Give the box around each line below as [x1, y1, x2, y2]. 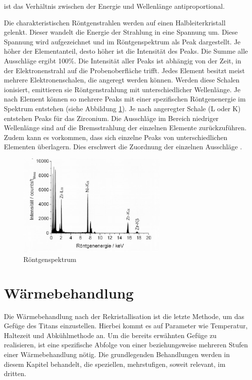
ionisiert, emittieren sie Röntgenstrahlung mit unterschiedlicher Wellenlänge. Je [4, 84, 241, 94]
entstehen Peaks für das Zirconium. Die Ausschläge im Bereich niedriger [4, 113, 219, 123]
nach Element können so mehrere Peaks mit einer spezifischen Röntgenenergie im [4, 94, 246, 104]
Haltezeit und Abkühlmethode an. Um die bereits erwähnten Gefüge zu [4, 330, 216, 340]
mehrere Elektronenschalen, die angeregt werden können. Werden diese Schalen [4, 75, 240, 85]
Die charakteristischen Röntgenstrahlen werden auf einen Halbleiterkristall [4, 17, 226, 27]
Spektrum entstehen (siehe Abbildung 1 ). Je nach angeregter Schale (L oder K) [4, 103, 241, 113]
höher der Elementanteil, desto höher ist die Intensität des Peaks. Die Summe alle [4, 46, 248, 56]
